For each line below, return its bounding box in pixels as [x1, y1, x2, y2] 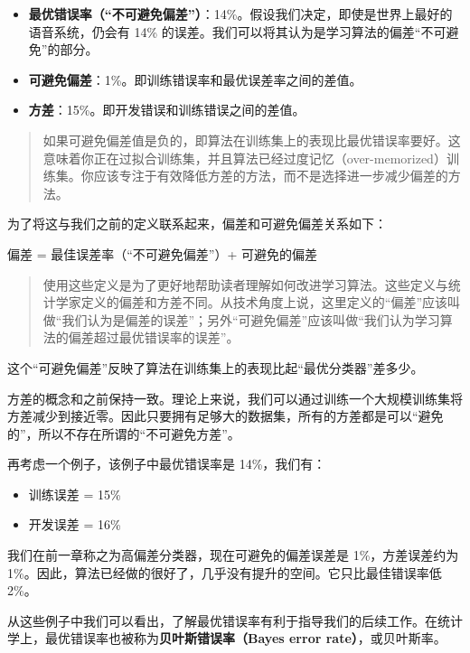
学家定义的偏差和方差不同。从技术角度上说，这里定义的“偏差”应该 [55, 293, 448, 312]
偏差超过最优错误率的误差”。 [68, 328, 240, 347]
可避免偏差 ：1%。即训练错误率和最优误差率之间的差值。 [28, 70, 362, 89]
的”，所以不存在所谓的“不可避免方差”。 [7, 424, 240, 443]
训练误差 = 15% [28, 484, 121, 503]
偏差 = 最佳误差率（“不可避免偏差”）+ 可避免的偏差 [7, 244, 317, 263]
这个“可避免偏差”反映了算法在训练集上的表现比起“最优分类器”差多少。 [7, 358, 424, 377]
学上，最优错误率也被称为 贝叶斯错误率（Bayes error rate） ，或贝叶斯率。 [7, 629, 446, 648]
